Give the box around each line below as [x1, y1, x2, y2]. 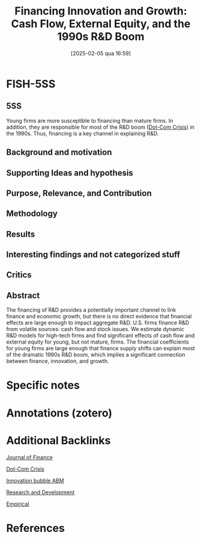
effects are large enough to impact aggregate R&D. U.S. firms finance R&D [6, 319, 190, 326]
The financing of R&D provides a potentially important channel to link [6, 306, 176, 314]
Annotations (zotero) [6, 406, 113, 419]
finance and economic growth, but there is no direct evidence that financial [6, 313, 192, 320]
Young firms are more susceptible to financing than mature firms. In [6, 117, 173, 124]
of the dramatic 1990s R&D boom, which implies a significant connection [6, 351, 185, 359]
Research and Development [6, 489, 75, 496]
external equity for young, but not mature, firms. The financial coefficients [6, 338, 189, 345]
